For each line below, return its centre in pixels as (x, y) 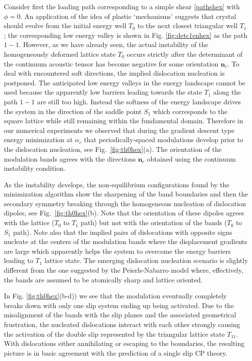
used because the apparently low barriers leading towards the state (103, 92)
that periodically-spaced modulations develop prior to (164, 139)
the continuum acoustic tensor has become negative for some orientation (111, 63)
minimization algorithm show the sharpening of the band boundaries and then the (126, 194)
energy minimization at (38, 139)
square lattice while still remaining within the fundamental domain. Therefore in (124, 121)
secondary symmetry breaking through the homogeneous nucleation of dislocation (125, 203)
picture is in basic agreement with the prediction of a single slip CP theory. (116, 353)
